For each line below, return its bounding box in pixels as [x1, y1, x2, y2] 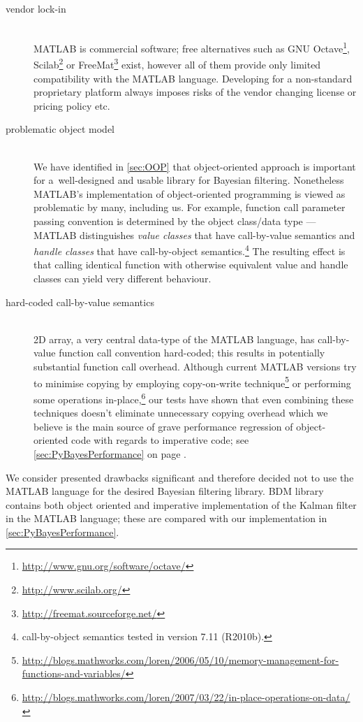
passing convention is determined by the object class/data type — [34, 214, 316, 229]
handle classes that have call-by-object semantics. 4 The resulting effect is [34, 242, 346, 258]
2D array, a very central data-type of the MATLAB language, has [34, 331, 315, 346]
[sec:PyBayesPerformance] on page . [34, 446, 186, 461]
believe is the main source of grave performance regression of [34, 419, 293, 433]
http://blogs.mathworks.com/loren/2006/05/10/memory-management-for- [22, 652, 339, 667]
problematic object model [6, 122, 114, 136]
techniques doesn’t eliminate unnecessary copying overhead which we [34, 405, 328, 420]
